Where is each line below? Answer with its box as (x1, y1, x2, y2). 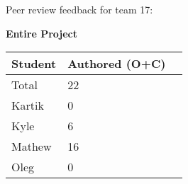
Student (11, 55, 57, 72)
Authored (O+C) (67, 55, 166, 72)
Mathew (11, 138, 52, 155)
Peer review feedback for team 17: (6, 2, 153, 16)
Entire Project (6, 25, 78, 40)
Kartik (11, 97, 44, 114)
